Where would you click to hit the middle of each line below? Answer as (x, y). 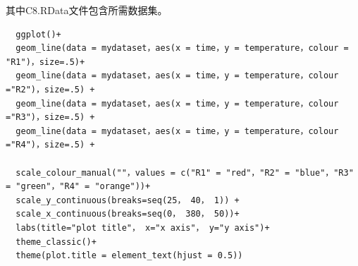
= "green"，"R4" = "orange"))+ (78, 187)
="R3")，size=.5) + (50, 117)
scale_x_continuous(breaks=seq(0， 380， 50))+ (128, 214)
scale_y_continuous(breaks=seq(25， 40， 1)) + (128, 200)
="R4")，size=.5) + (50, 145)
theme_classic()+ (56, 242)
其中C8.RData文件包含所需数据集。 (87, 10)
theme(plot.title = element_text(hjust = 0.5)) (129, 256)
